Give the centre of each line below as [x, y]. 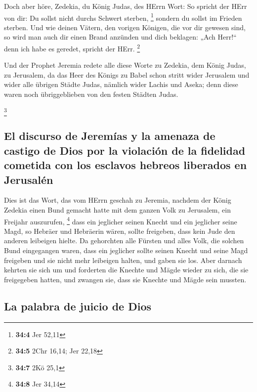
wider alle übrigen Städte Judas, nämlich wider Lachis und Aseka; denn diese [121, 84]
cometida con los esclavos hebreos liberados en [126, 165]
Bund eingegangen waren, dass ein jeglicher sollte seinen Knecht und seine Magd [126, 250]
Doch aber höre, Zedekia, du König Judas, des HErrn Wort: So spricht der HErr [126, 6]
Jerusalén [29, 179]
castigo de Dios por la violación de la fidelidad [125, 150]
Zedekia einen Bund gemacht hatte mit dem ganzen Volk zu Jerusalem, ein [117, 209]
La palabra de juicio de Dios [78, 306]
